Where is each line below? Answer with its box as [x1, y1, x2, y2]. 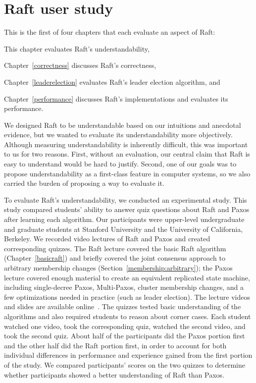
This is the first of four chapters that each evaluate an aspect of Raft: [4, 27, 215, 37]
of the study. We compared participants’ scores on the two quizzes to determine [4, 359, 246, 370]
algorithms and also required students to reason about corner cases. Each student [4, 311, 251, 321]
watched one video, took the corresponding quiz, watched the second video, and [4, 321, 246, 331]
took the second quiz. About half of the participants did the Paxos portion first [4, 330, 245, 341]
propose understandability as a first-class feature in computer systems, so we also [4, 168, 251, 178]
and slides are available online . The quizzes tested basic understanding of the [4, 301, 241, 312]
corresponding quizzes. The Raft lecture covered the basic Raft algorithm [4, 243, 226, 253]
